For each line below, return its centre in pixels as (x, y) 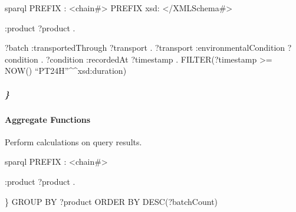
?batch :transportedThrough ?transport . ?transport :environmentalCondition (145, 48)
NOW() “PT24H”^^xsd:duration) (66, 71)
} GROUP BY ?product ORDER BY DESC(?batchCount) (111, 201)
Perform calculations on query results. (73, 141)
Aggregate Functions (48, 119)
